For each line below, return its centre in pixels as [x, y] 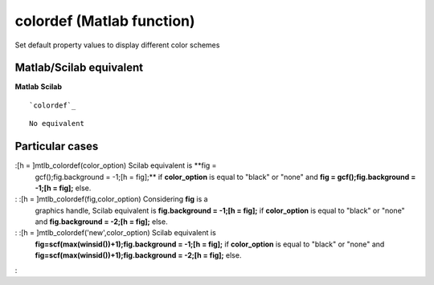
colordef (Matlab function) [105, 21]
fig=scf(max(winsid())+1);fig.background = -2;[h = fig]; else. [138, 255]
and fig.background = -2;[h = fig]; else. [101, 222]
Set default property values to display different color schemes [117, 45]
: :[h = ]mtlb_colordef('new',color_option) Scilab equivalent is [115, 233]
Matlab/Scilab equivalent [79, 68]
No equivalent [57, 124]
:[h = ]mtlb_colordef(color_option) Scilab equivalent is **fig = [116, 165]
